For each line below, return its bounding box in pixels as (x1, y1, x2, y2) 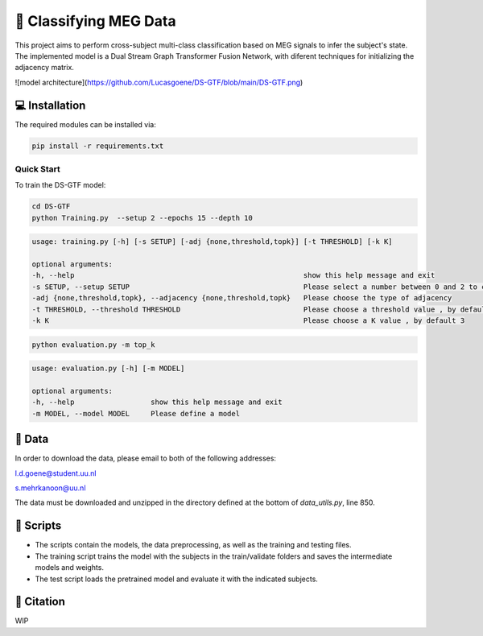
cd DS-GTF (31, 202, 71, 211)
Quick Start (14, 163, 60, 175)
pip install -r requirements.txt (31, 141, 164, 151)
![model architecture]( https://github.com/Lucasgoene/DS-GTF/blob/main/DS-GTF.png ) (14, 77, 303, 87)
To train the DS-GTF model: (14, 180, 106, 190)
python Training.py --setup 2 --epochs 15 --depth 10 (31, 213, 253, 222)
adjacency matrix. (14, 63, 74, 72)
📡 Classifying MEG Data (14, 12, 176, 30)
